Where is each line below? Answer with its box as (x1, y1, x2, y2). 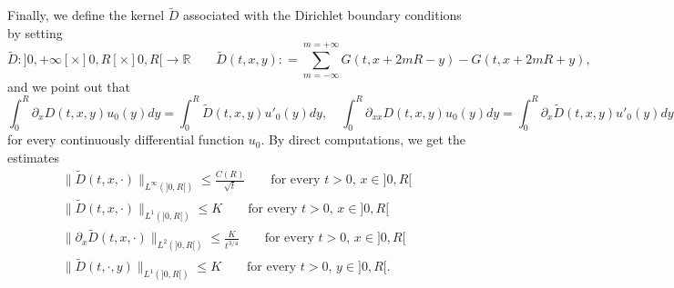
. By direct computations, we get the (260, 130, 466, 149)
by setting (7, 23, 63, 42)
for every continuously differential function (7, 130, 245, 149)
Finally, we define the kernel (7, 5, 165, 25)
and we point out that (7, 76, 130, 95)
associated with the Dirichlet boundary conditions (183, 5, 462, 25)
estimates (7, 148, 59, 167)
